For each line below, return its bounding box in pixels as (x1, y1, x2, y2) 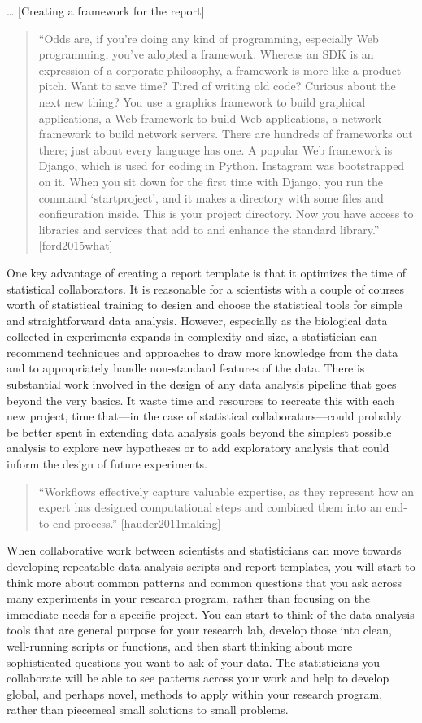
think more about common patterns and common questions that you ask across (7, 573, 402, 590)
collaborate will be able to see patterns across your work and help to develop (7, 669, 389, 686)
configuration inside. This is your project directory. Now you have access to (38, 205, 414, 222)
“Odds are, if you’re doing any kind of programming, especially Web (38, 29, 379, 46)
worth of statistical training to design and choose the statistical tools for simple (7, 296, 402, 313)
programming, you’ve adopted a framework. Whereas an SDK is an (38, 46, 374, 63)
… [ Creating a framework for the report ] (7, 2, 205, 19)
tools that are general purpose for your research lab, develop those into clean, (7, 621, 392, 638)
